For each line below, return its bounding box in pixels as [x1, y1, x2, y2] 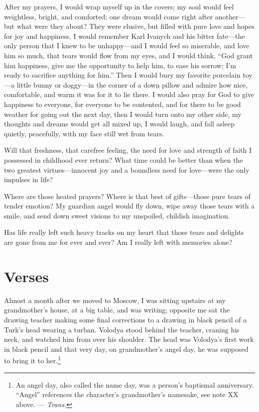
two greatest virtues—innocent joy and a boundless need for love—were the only [4, 164, 250, 175]
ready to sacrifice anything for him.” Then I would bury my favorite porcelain [4, 70, 241, 80]
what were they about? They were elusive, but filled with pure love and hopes [16, 21, 255, 31]
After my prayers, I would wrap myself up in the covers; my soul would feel [4, 1, 234, 11]
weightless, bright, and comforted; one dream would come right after [4, 11, 213, 21]
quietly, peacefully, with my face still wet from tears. [4, 128, 164, 138]
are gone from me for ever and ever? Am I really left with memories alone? [4, 237, 233, 247]
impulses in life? [4, 174, 53, 185]
